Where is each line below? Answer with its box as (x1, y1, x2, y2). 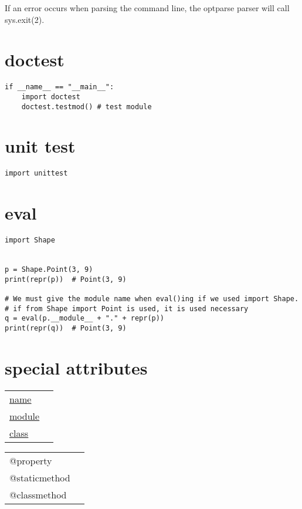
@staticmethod (9, 470, 70, 484)
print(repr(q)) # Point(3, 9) (5, 324, 127, 333)
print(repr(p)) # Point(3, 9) (5, 275, 127, 284)
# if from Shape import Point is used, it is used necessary (5, 304, 249, 313)
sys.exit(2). (5, 13, 45, 25)
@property (9, 453, 52, 467)
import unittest (5, 169, 68, 178)
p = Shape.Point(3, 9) (5, 265, 93, 274)
